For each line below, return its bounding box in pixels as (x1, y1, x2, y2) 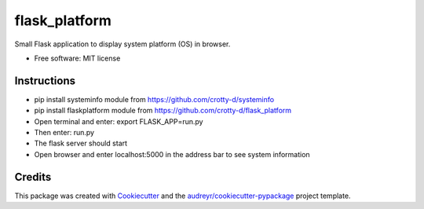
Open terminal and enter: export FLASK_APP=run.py (34, 116, 203, 126)
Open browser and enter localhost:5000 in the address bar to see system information (34, 149, 310, 159)
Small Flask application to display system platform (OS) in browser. (14, 39, 231, 49)
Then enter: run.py (34, 128, 94, 137)
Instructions (14, 74, 76, 87)
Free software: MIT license (34, 53, 121, 63)
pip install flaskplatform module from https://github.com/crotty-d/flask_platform (34, 106, 292, 115)
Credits (14, 170, 52, 184)
